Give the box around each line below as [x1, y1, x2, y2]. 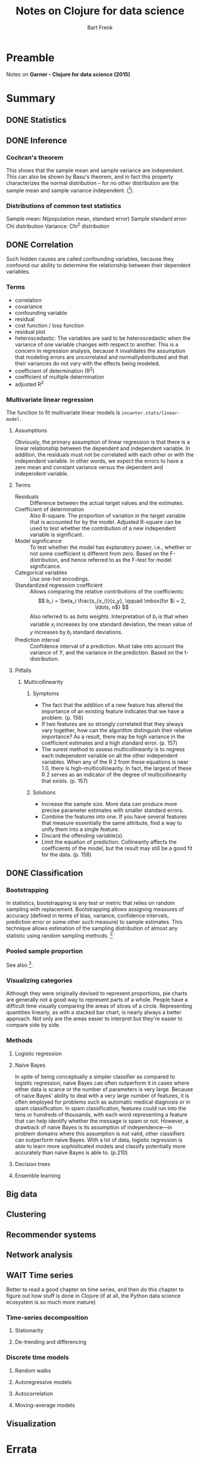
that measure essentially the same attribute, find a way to [41, 819, 183, 826]
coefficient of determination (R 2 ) [14, 366, 95, 374]
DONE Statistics [6, 115, 67, 126]
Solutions [32, 789, 56, 796]
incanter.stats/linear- [121, 410, 180, 416]
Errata [6, 1442, 37, 1456]
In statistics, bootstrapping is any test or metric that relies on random [6, 899, 176, 907]
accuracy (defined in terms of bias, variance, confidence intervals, [6, 912, 170, 919]
